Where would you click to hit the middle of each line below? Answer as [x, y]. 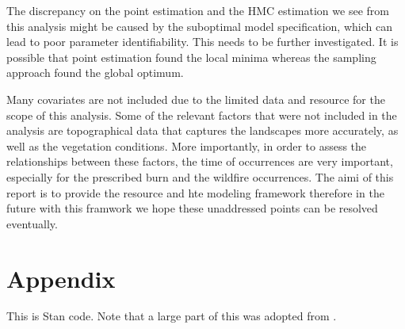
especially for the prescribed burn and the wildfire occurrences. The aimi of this [200, 176]
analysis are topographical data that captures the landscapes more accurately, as [202, 130]
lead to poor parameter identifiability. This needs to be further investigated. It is [202, 42]
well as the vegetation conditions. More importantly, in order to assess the [187, 145]
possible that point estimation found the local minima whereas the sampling [191, 57]
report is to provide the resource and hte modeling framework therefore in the [195, 192]
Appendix [61, 278]
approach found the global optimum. [95, 73]
